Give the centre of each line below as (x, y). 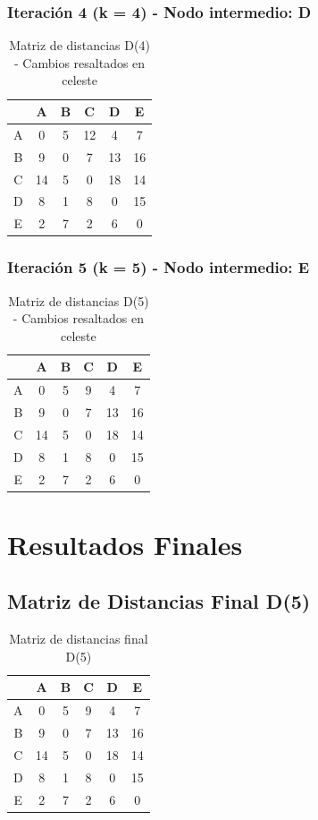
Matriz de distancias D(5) (79, 300)
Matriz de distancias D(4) (79, 45)
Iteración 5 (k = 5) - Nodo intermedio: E (159, 267)
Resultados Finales (125, 544)
